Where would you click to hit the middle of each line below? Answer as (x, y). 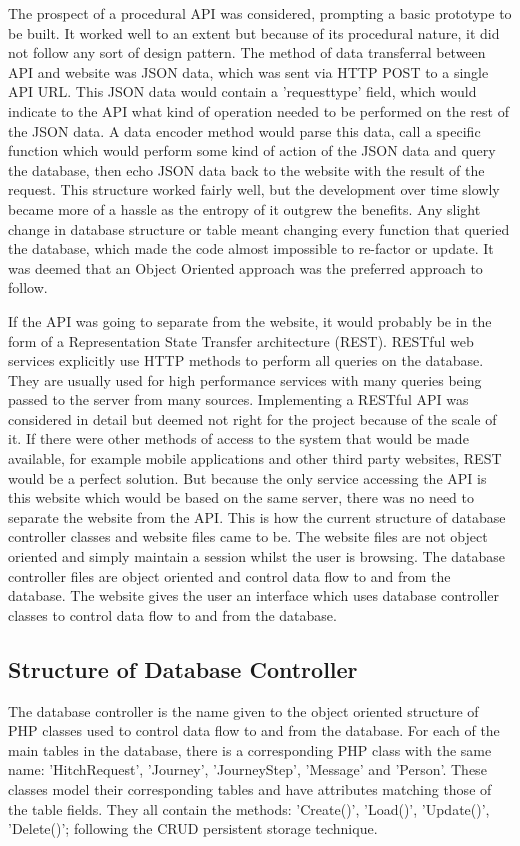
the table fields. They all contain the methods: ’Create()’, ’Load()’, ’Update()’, (249, 808)
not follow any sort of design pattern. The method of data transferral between (247, 52)
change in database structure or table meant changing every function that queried (259, 228)
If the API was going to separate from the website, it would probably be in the (250, 320)
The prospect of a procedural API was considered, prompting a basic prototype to (260, 13)
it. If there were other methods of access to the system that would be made (238, 438)
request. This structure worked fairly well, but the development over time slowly (254, 189)
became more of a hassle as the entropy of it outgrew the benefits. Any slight (244, 208)
